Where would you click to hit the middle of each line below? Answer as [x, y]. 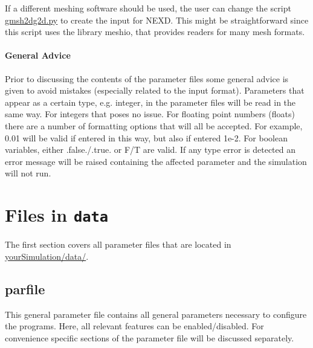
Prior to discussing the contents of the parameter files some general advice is [147, 78]
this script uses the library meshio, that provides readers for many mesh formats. [155, 32]
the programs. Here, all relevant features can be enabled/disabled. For [134, 326]
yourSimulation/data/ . [47, 256]
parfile [25, 288]
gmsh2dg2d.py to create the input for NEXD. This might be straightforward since [157, 20]
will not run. [28, 173]
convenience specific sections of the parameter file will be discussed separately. [150, 337]
